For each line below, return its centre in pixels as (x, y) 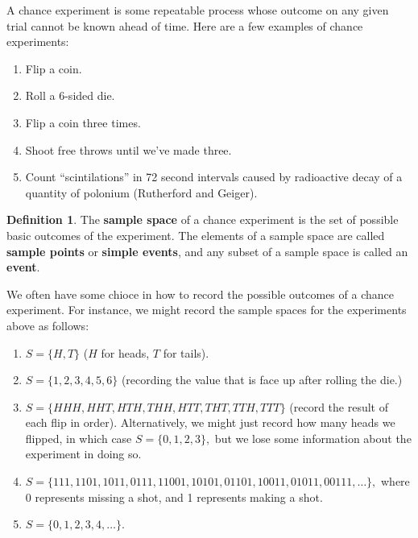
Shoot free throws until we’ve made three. (128, 149)
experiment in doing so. (83, 454)
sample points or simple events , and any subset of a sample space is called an (207, 251)
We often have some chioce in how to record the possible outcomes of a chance (200, 294)
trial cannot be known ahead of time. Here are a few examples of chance (185, 25)
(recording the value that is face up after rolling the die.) (262, 380)
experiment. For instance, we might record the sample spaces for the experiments (207, 310)
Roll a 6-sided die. (70, 95)
